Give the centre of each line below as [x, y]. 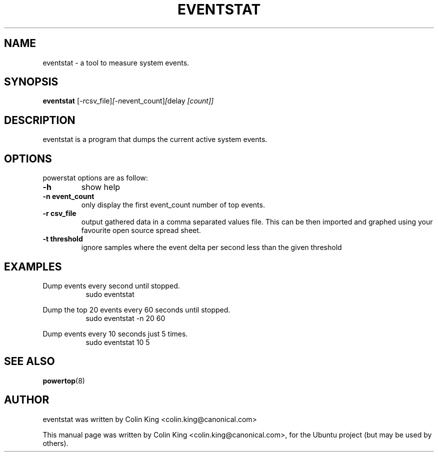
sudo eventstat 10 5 [118, 342]
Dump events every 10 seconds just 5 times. [115, 333]
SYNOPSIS [31, 82]
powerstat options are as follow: [95, 178]
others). [55, 443]
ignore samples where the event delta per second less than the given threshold [211, 247]
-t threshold [63, 239]
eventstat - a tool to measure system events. [116, 62]
